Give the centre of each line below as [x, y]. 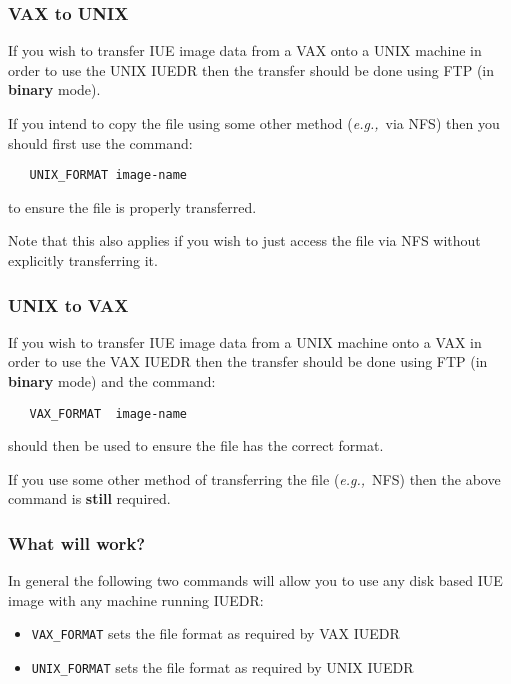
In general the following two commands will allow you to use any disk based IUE [255, 580]
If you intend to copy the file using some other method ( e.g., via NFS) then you [254, 123]
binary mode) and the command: [112, 381]
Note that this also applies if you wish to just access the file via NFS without [244, 240]
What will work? [77, 542]
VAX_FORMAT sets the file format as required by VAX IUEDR [215, 633]
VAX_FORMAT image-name [108, 413]
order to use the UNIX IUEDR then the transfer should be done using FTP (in [251, 69]
